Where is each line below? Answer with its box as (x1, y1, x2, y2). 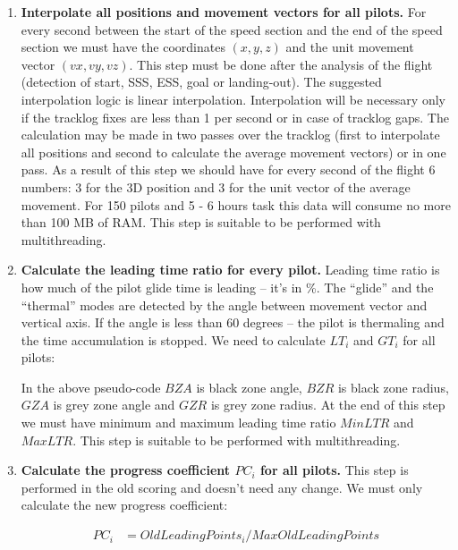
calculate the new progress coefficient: (21, 495, 228, 514)
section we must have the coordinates (21, 38, 225, 56)
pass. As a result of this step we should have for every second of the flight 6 (21, 160, 436, 179)
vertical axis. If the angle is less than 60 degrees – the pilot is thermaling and (21, 313, 445, 332)
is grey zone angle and (53, 395, 175, 414)
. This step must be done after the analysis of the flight (129, 55, 433, 73)
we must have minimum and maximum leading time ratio (21, 413, 336, 432)
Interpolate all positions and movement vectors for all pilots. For (21, 3, 427, 21)
